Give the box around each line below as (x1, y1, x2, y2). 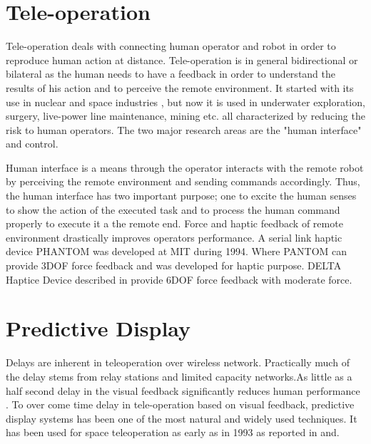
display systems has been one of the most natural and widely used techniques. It (6, 411, 357, 425)
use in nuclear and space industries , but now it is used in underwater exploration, (6, 94, 365, 109)
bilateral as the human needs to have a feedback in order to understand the (6, 66, 335, 81)
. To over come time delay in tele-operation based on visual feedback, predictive (6, 397, 355, 412)
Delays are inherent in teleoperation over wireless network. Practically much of (6, 355, 350, 370)
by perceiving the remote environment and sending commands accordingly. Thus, (6, 174, 360, 189)
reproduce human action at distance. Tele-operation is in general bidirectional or (6, 52, 358, 67)
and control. (6, 136, 59, 151)
